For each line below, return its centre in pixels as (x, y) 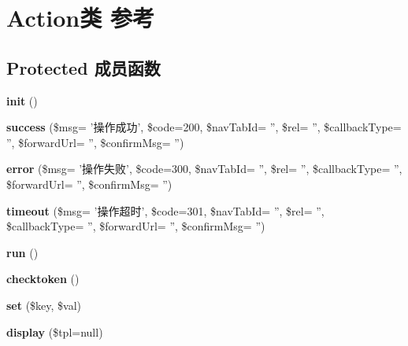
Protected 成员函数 (83, 67)
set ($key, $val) (44, 305)
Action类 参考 (80, 18)
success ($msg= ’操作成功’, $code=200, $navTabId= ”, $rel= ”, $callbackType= (204, 127)
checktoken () (43, 279)
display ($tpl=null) (55, 331)
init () (22, 100)
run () (22, 252)
